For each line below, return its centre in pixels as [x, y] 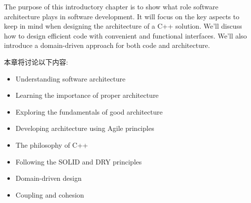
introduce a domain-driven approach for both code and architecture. [107, 45]
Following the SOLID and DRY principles [79, 161]
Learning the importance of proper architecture [87, 95]
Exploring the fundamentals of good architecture [89, 111]
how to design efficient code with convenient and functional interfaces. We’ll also [125, 35]
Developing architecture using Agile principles [85, 128]
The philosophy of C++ [52, 144]
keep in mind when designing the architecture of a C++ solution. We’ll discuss [123, 26]
